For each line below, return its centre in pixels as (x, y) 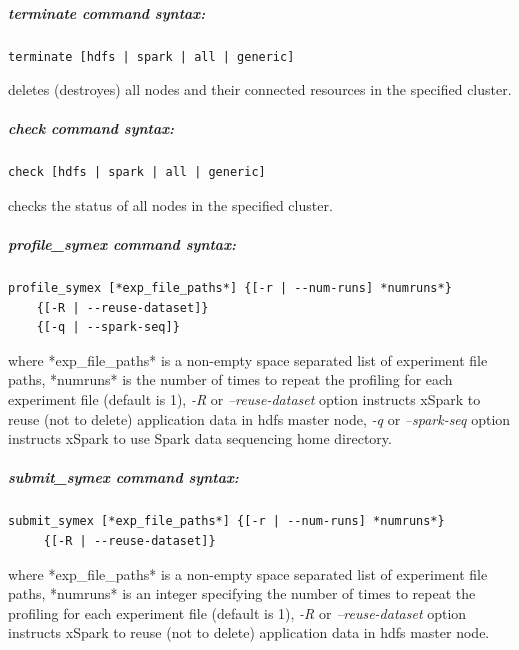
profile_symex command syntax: (122, 244)
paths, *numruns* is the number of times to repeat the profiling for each (230, 379)
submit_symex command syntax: (123, 477)
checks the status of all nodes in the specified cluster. (170, 204)
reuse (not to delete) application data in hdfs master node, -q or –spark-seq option (259, 418)
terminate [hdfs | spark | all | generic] (151, 56)
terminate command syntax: (107, 12)
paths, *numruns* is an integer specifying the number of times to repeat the (242, 593)
